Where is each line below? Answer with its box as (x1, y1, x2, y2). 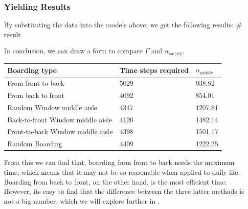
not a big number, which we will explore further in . (4, 195, 159, 206)
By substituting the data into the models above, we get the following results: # (4, 20, 242, 30)
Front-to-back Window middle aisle (7, 126, 113, 137)
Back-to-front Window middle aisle (7, 114, 112, 124)
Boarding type (7, 65, 57, 75)
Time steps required (119, 65, 189, 75)
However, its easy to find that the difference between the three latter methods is (4, 186, 244, 196)
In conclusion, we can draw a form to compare (4, 46, 143, 56)
